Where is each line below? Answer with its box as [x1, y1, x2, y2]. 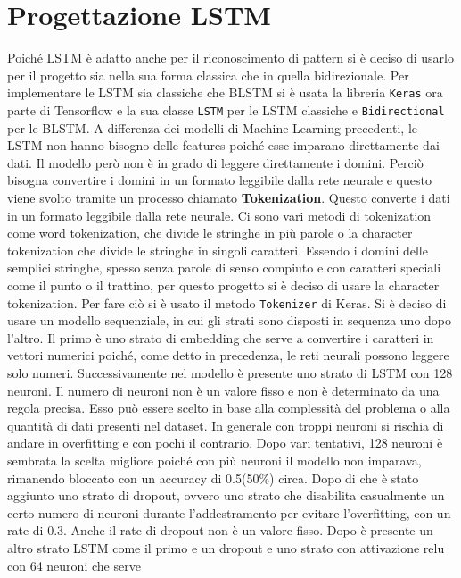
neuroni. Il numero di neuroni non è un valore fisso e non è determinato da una [7, 381, 440, 399]
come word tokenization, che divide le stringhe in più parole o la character [7, 223, 413, 242]
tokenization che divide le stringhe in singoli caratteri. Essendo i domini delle [7, 240, 428, 259]
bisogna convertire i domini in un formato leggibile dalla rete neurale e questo [7, 171, 432, 189]
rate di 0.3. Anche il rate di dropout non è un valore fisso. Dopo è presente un [7, 521, 433, 540]
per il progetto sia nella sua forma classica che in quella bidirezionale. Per [7, 65, 409, 84]
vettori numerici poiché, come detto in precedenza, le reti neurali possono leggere [7, 346, 449, 364]
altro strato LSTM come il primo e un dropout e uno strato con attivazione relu [7, 538, 445, 557]
